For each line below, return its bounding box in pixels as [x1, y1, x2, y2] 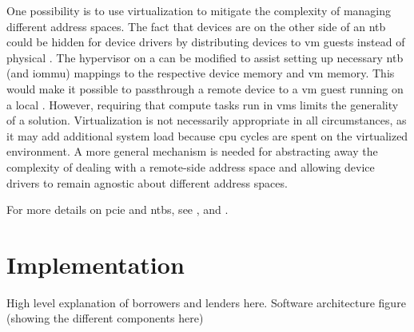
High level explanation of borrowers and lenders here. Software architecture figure [6, 294, 406, 310]
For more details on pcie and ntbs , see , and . [6, 201, 229, 218]
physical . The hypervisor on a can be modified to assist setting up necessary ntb [6, 49, 404, 65]
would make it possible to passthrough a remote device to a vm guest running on [6, 80, 404, 97]
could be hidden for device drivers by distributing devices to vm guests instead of [6, 34, 405, 50]
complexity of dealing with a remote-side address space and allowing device [6, 158, 375, 175]
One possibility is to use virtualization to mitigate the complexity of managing [6, 2, 392, 18]
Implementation [6, 247, 185, 280]
